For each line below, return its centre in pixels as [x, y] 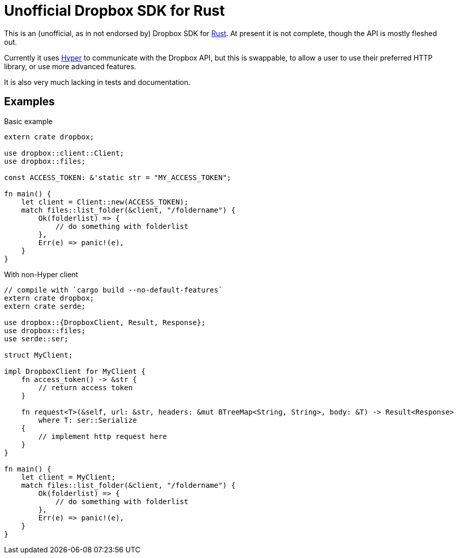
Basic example [28, 121]
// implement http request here [103, 436]
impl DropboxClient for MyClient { [75, 371]
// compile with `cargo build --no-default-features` [113, 290]
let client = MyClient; [68, 477]
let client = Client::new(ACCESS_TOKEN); [105, 202]
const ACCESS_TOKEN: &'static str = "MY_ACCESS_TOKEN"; [118, 177]
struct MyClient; [38, 355]
